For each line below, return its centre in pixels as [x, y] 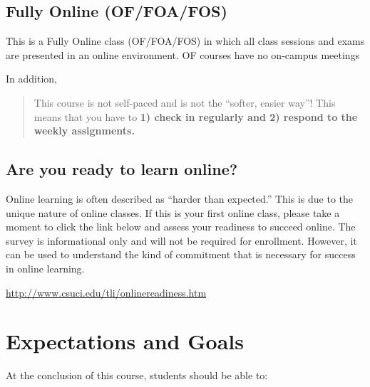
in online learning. [45, 268]
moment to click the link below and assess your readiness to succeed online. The [181, 227]
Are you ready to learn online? [122, 169]
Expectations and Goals [125, 341]
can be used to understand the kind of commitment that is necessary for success [181, 254]
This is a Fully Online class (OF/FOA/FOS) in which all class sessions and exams [185, 41]
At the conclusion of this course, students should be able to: [137, 375]
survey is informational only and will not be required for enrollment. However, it [181, 240]
